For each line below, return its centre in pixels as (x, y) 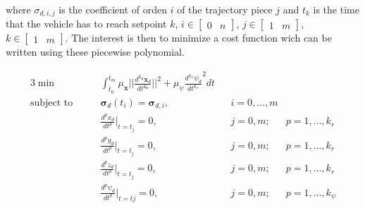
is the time (336, 9)
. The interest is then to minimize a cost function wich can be (198, 38)
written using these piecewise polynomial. (95, 52)
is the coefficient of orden (113, 9)
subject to (51, 103)
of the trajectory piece (225, 9)
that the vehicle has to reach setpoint (86, 24)
